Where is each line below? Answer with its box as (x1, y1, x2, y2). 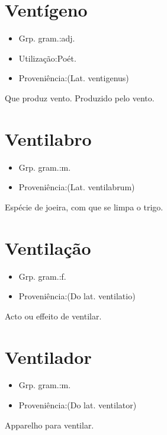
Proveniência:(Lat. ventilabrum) (18, 181, 135, 193)
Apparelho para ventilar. (5, 418, 94, 431)
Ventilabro (5, 126, 92, 151)
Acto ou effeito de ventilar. (5, 309, 102, 322)
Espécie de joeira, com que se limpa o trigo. (5, 200, 163, 213)
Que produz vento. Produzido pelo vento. (5, 91, 155, 104)
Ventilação (5, 235, 91, 260)
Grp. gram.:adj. (18, 32, 75, 44)
